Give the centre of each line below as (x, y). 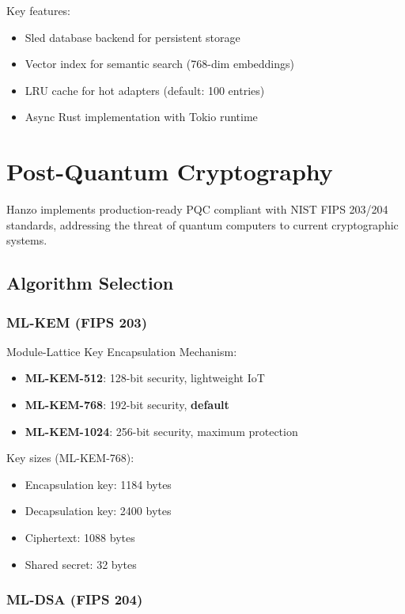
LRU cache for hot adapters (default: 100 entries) (145, 90)
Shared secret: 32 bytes (81, 564)
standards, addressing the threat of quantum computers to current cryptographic (202, 224)
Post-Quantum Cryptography (170, 171)
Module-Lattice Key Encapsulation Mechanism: (122, 351)
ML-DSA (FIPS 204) (75, 599)
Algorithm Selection (90, 283)
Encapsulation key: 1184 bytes (98, 484)
